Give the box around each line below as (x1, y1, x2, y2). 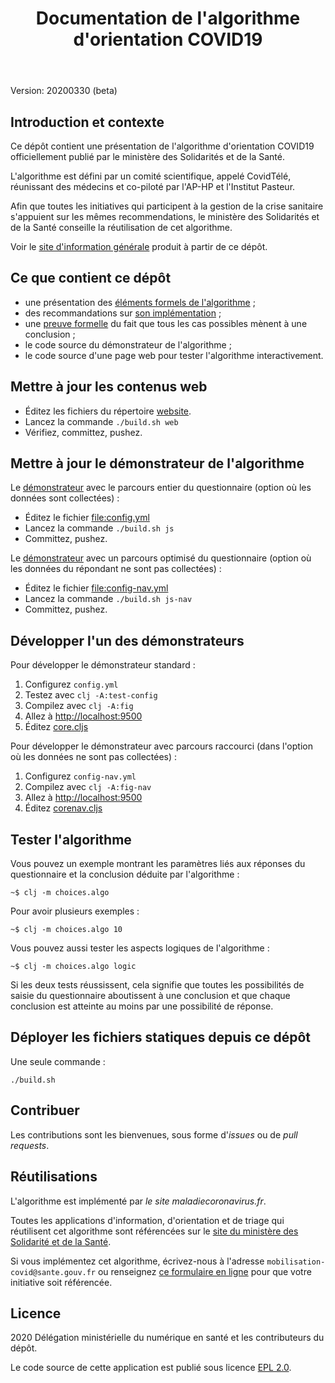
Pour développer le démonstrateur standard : (10, 659, 196, 671)
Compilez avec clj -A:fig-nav (24, 781, 152, 793)
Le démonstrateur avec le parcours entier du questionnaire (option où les (10, 482, 312, 494)
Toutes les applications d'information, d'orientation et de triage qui (10, 1214, 285, 1226)
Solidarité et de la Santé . (10, 1235, 112, 1247)
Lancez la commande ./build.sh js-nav (24, 593, 193, 605)
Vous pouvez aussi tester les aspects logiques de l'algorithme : (10, 942, 270, 954)
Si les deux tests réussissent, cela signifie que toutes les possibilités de (10, 979, 305, 991)
